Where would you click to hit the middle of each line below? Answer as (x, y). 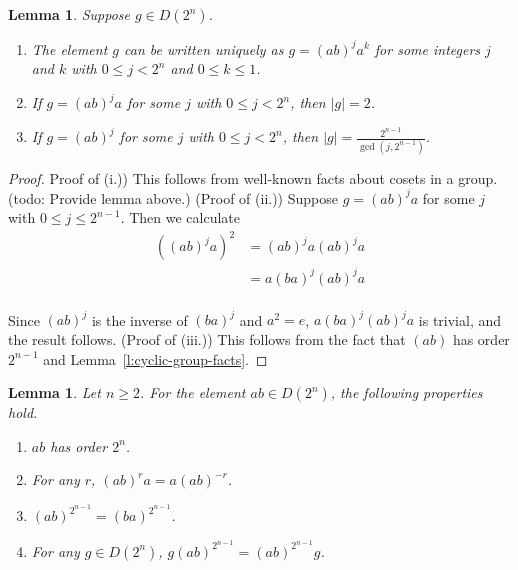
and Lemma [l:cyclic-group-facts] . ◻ (155, 358)
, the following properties (406, 392)
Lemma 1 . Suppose (69, 14)
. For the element (192, 392)
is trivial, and (460, 319)
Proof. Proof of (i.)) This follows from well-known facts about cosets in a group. (253, 177)
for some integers (427, 48)
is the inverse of (139, 319)
